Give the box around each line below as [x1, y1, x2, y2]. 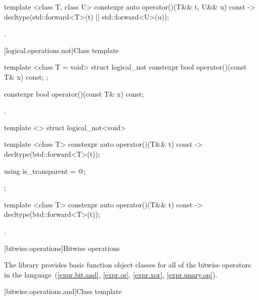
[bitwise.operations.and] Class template [4, 286, 122, 296]
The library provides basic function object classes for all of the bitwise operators [4, 259, 251, 270]
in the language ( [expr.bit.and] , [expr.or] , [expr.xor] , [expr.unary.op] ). [4, 269, 217, 279]
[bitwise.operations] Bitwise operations [4, 242, 120, 253]
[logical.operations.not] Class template [4, 45, 119, 55]
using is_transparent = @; [4, 165, 86, 176]
